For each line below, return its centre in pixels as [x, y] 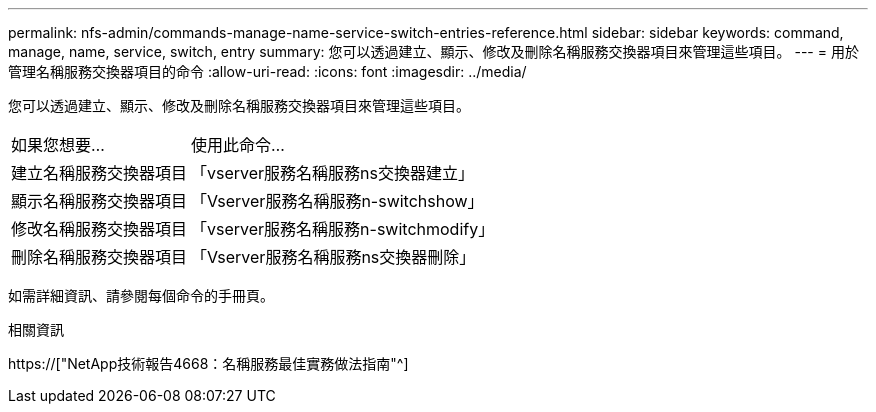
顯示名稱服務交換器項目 [99, 201]
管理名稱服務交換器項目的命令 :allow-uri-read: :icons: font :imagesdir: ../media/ [267, 71]
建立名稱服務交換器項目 [99, 173]
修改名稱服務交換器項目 [99, 229]
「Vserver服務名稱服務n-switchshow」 [337, 201]
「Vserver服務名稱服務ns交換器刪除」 [333, 257]
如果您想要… [58, 145]
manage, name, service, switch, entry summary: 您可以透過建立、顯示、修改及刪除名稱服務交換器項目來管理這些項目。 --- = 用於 [433, 51]
